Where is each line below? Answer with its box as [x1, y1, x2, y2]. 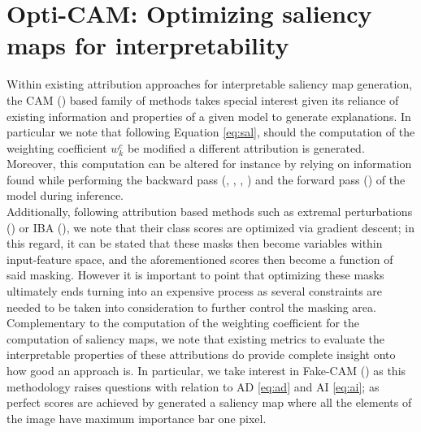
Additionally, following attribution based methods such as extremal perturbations [7, 203, 413, 220]
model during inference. [7, 187, 124, 204]
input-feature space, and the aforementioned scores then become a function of [7, 250, 393, 267]
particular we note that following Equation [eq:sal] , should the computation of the [7, 123, 415, 140]
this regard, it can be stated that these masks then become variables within [7, 235, 383, 252]
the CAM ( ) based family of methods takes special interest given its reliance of [7, 91, 399, 108]
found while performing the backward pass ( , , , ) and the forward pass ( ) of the [7, 171, 406, 188]
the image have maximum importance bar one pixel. [7, 409, 267, 426]
